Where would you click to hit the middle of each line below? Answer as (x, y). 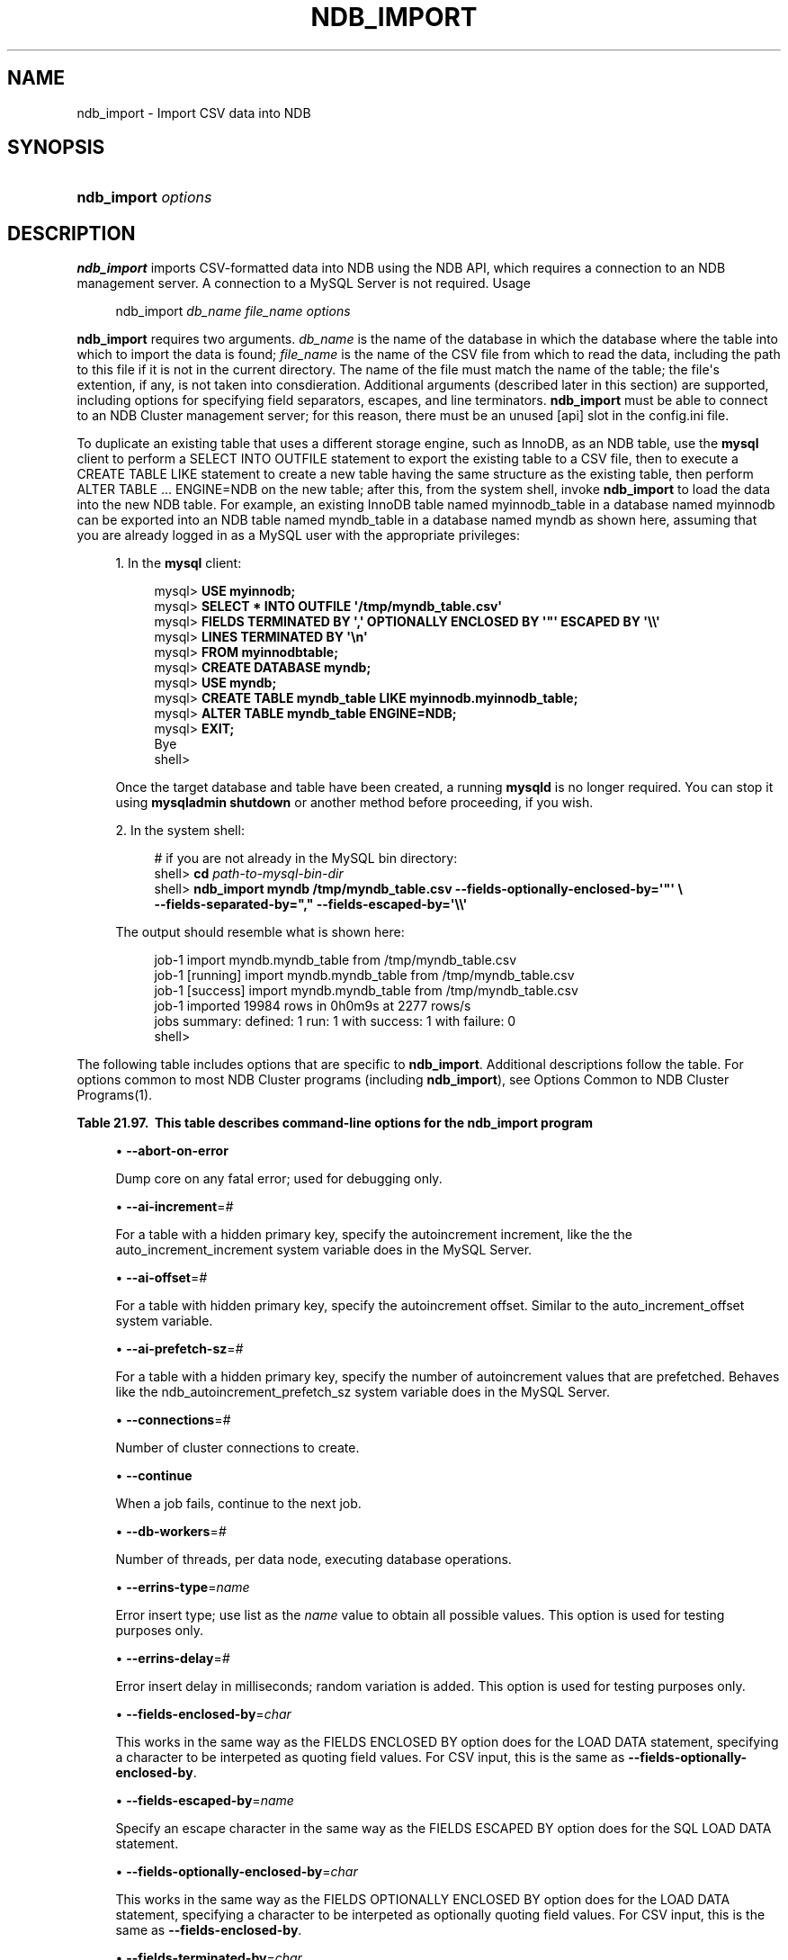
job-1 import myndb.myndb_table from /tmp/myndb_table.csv (336, 960)
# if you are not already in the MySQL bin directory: (306, 859)
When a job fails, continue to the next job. (238, 1504)
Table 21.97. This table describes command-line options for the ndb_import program (335, 1123)
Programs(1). (115, 1095)
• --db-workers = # (171, 1532)
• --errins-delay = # (173, 1659)
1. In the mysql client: (179, 563)
